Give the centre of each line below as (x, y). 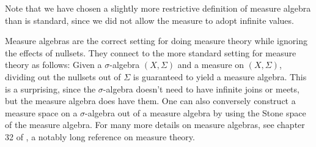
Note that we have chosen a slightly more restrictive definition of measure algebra (158, 8)
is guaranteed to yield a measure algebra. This (220, 76)
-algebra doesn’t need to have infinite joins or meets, (201, 89)
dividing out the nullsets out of (63, 76)
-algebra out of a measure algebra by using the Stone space (196, 112)
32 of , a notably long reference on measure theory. (100, 136)
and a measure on (211, 65)
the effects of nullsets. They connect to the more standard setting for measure (151, 52)
